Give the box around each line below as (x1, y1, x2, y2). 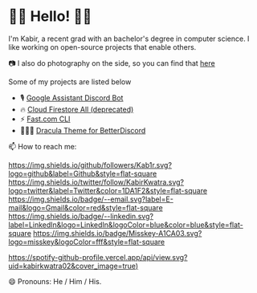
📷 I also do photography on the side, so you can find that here (8, 58, 215, 67)
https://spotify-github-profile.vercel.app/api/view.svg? (8, 252, 188, 262)
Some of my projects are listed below (8, 76, 132, 87)
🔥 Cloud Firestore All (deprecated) (19, 104, 134, 114)
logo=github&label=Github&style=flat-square (8, 169, 157, 178)
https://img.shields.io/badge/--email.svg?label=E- (8, 194, 174, 204)
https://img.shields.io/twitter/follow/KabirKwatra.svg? (8, 177, 185, 187)
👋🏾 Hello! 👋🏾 (8, 7, 92, 26)
